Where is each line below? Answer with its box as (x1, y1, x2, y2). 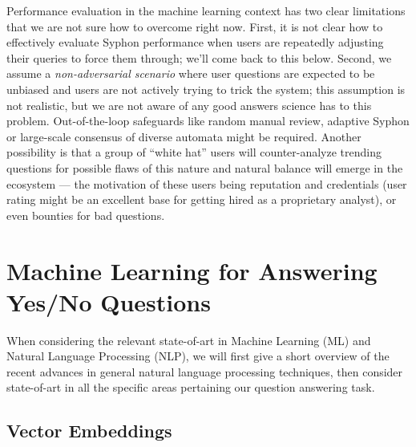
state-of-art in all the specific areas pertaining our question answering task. (6, 379, 375, 396)
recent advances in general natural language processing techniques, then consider (6, 363, 403, 380)
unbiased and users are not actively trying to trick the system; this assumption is (6, 80, 406, 97)
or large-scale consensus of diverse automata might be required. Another (6, 128, 361, 144)
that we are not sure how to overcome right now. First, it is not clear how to (6, 18, 383, 35)
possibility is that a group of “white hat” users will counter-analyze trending (6, 144, 382, 161)
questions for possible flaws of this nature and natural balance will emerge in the (6, 159, 403, 176)
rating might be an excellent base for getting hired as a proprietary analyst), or (6, 191, 397, 208)
